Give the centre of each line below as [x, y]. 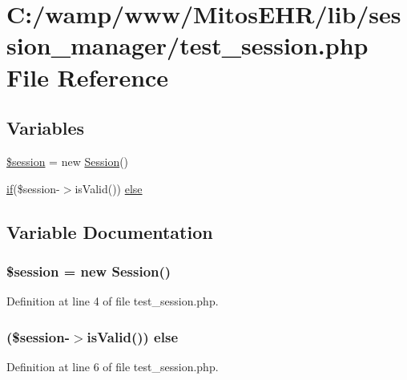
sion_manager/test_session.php [187, 45]
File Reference [88, 77]
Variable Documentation [110, 231]
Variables [46, 128]
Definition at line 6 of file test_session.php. [113, 366]
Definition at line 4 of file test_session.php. [113, 301]
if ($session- [33, 188]
